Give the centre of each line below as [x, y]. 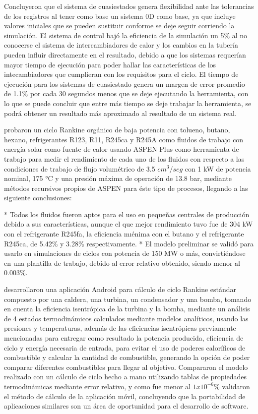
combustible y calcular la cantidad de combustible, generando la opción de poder [127, 357]
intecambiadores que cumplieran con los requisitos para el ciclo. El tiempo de [121, 74]
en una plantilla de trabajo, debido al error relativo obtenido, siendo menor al [122, 263]
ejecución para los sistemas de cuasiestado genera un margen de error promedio [125, 84]
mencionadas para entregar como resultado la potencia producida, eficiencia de [124, 338]
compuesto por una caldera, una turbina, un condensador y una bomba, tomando [128, 299]
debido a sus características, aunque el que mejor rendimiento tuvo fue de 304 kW [129, 224]
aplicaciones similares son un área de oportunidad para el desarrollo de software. [126, 406]
